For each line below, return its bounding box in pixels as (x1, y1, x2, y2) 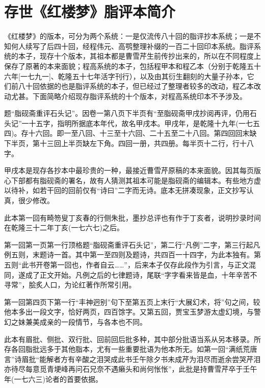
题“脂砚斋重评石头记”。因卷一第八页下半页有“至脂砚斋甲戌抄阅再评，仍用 (4, 108, 250, 118)
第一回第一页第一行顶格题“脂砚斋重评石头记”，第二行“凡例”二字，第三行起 (4, 239, 253, 250)
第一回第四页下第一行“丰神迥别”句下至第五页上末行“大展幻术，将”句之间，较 (4, 296, 260, 307)
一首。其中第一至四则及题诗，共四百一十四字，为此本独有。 (54, 249, 254, 260)
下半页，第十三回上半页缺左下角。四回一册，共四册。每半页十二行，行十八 (4, 138, 254, 149)
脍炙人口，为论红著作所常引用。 (29, 279, 136, 290)
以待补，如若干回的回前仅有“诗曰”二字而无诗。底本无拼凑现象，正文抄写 (4, 185, 247, 196)
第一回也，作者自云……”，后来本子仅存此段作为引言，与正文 (50, 259, 249, 270)
